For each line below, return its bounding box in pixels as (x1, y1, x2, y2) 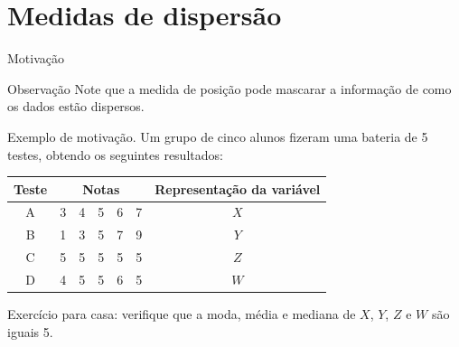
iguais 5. (7, 322, 53, 341)
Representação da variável (155, 179, 321, 198)
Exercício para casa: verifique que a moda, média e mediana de (7, 305, 356, 324)
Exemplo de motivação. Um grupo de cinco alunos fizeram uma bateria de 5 (7, 127, 428, 145)
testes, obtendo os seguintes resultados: (7, 145, 223, 164)
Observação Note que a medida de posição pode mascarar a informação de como (7, 79, 452, 98)
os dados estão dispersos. (7, 97, 145, 116)
